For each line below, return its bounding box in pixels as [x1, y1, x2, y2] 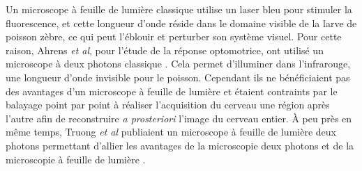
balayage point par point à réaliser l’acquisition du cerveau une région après [6, 97, 330, 112]
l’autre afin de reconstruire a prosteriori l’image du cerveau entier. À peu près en [6, 111, 352, 125]
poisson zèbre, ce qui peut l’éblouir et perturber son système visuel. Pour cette [6, 29, 342, 44]
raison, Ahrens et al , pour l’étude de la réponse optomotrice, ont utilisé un [6, 42, 324, 57]
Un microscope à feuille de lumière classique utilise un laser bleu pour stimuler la [6, 2, 352, 16]
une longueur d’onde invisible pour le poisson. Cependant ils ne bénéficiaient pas [6, 70, 350, 84]
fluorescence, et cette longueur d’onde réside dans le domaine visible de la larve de [6, 15, 357, 30]
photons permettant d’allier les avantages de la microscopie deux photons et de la [6, 138, 354, 152]
